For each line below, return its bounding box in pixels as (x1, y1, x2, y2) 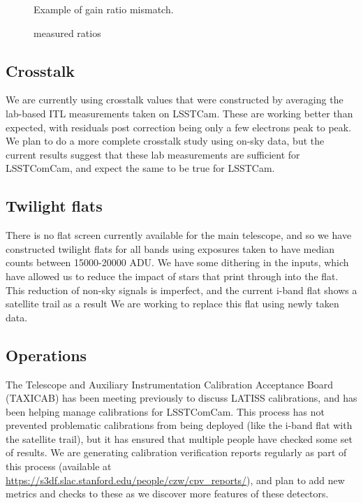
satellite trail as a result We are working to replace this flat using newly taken (6, 296, 339, 311)
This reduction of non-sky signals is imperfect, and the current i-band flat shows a (6, 282, 357, 297)
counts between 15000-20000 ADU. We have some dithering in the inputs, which (6, 255, 349, 270)
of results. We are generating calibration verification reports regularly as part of (6, 445, 347, 460)
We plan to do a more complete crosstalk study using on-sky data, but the (6, 133, 325, 148)
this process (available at (6, 459, 112, 474)
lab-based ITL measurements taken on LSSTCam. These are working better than (6, 105, 353, 120)
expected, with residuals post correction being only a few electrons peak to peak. (6, 119, 352, 134)
